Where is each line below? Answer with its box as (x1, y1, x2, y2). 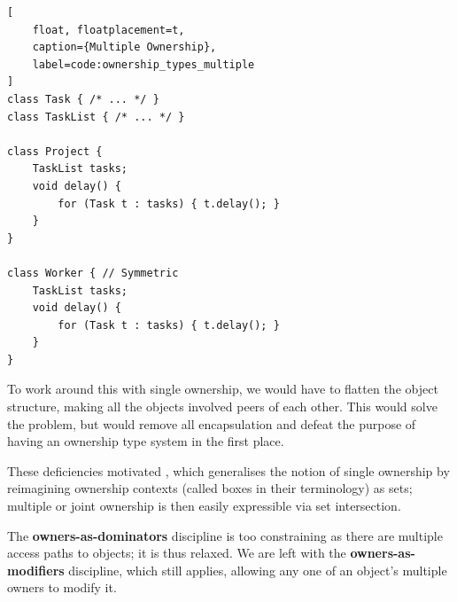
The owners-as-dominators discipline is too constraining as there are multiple (7, 526, 443, 544)
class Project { (7, 145, 103, 158)
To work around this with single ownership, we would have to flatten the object (7, 379, 438, 398)
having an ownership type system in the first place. (7, 432, 284, 450)
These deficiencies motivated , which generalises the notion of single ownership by (7, 461, 450, 480)
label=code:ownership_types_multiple (32, 58, 255, 71)
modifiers (7, 560, 65, 579)
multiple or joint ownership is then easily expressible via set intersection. (7, 496, 401, 515)
